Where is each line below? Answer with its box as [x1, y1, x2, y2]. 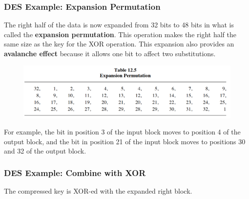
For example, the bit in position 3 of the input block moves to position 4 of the [4, 127, 241, 137]
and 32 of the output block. [4, 146, 86, 156]
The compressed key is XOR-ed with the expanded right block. [4, 186, 192, 196]
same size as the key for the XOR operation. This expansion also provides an [4, 39, 234, 49]
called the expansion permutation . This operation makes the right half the [4, 29, 236, 39]
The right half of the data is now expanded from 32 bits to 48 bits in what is [4, 20, 234, 30]
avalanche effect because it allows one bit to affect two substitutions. [4, 48, 216, 58]
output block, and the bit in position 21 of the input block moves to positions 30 [4, 136, 246, 146]
